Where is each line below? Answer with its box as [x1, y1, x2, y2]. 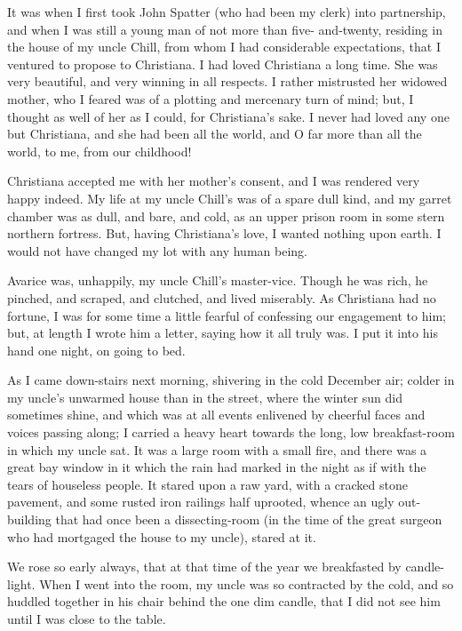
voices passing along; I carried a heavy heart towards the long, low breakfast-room [7, 423, 455, 442]
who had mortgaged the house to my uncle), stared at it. [7, 527, 316, 546]
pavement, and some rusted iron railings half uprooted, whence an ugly [7, 492, 394, 511]
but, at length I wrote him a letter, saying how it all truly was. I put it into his [7, 323, 438, 342]
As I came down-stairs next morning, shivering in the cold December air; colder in [7, 371, 455, 389]
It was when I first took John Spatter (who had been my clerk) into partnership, [7, 3, 446, 20]
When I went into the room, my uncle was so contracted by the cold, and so [39, 574, 454, 593]
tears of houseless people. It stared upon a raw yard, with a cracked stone [7, 475, 408, 493]
